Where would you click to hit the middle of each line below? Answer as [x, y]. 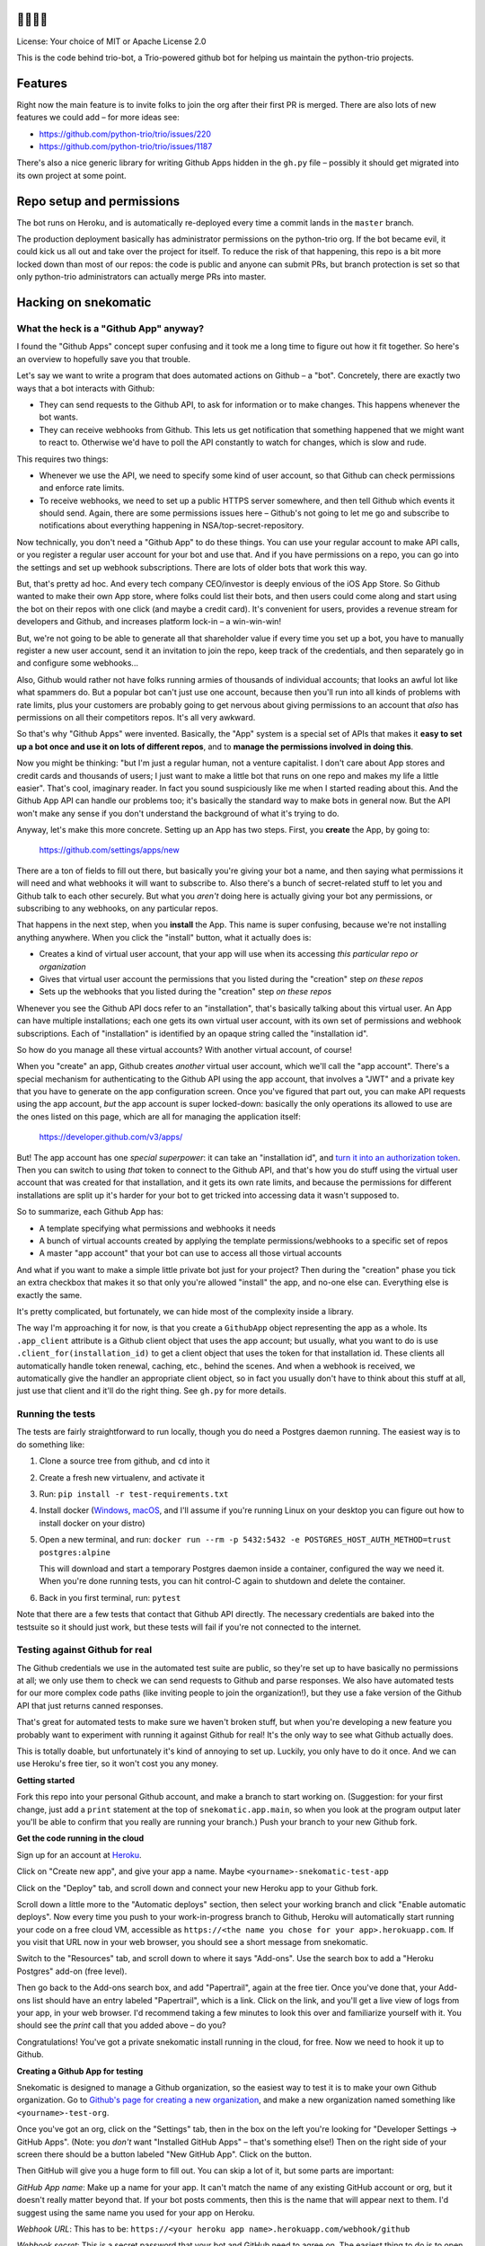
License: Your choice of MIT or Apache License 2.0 [111, 41]
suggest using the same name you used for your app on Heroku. [136, 2212]
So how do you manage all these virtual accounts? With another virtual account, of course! [184, 1049]
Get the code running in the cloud [80, 1838]
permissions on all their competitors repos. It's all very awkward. [136, 717]
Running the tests [56, 1414]
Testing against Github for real [84, 1650]
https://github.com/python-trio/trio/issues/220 [125, 134]
